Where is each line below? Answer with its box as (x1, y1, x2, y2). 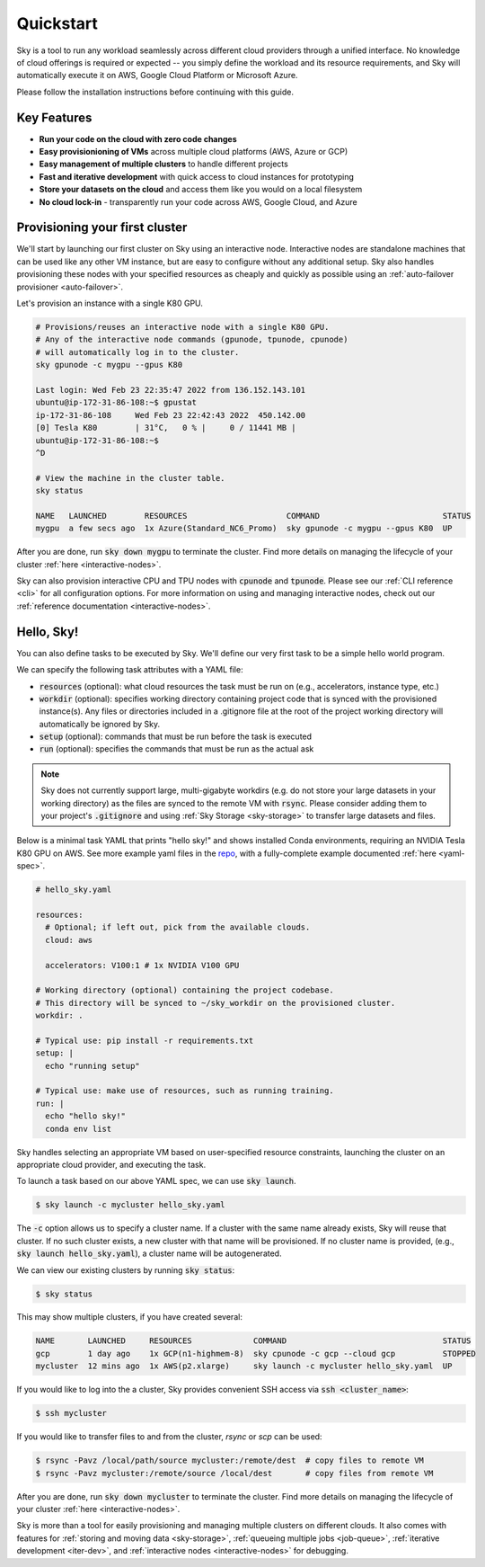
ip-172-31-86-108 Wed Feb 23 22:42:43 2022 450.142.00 (35, 410, 306, 420)
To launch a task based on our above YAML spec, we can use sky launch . (16, 1176, 296, 1187)
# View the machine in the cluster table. (35, 473, 225, 483)
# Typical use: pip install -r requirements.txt (35, 1035, 254, 1046)
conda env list (45, 1124, 112, 1134)
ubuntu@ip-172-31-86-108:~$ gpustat (35, 397, 198, 408)
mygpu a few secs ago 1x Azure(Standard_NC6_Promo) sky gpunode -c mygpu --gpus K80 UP (35, 523, 453, 534)
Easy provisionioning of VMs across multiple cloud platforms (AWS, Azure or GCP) (39, 147, 348, 157)
